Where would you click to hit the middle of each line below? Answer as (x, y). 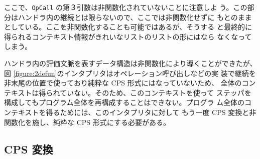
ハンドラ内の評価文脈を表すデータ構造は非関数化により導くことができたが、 (131, 63)
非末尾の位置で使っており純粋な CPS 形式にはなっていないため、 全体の (123, 83)
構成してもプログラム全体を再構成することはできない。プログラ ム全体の (124, 102)
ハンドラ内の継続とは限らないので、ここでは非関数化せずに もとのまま (135, 17)
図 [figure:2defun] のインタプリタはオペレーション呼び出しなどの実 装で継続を (130, 73)
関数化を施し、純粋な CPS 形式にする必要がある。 (87, 122)
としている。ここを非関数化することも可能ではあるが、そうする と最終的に (128, 27)
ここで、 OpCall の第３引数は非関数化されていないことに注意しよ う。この (126, 7)
